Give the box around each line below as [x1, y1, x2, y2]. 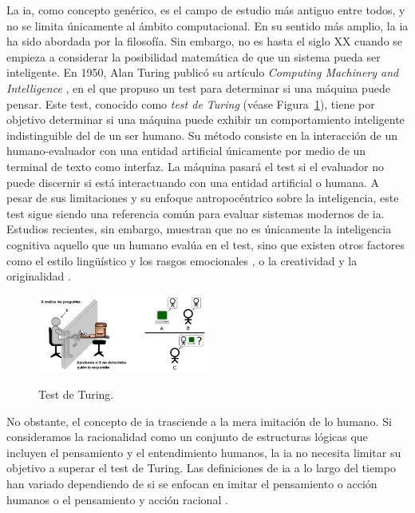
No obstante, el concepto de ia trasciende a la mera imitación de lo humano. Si [6, 412, 392, 429]
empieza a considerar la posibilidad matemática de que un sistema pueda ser [6, 48, 381, 65]
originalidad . [6, 268, 71, 284]
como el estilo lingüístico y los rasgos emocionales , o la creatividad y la [6, 252, 358, 268]
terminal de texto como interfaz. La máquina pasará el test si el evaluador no [6, 157, 385, 174]
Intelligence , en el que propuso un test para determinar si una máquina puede [6, 79, 390, 96]
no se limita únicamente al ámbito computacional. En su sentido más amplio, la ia [6, 17, 409, 34]
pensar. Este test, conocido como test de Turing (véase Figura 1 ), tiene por [6, 95, 375, 112]
